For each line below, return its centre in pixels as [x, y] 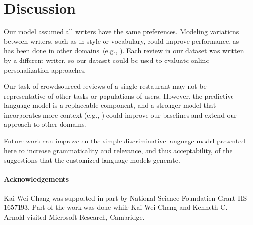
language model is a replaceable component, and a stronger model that [110, 105]
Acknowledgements [37, 179]
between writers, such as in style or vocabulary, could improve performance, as [122, 41]
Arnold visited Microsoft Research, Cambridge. [74, 216]
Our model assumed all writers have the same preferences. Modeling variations [122, 31]
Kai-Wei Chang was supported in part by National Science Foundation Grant [120, 197]
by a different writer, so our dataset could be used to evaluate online [106, 60]
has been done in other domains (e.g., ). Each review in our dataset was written [124, 51]
